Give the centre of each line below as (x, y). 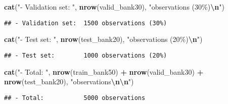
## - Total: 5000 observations (75, 98)
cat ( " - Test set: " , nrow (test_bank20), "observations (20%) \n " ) (103, 39)
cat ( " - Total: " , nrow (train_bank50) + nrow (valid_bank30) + (104, 71)
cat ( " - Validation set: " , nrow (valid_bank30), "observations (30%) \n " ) (114, 7)
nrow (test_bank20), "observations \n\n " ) (69, 82)
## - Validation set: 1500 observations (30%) (86, 23)
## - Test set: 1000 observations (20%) (86, 55)
